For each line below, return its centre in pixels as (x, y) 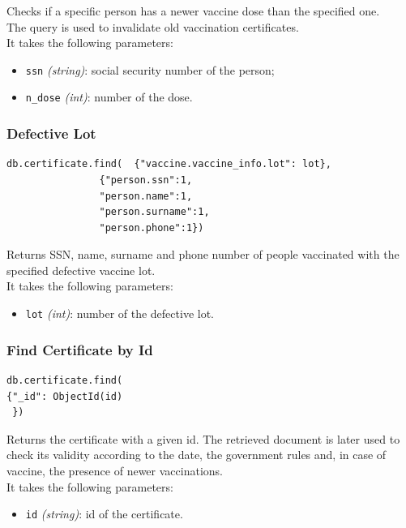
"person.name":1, (146, 196)
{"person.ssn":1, (146, 180)
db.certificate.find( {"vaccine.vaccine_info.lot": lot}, (169, 164)
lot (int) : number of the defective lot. (120, 313)
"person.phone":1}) (152, 228)
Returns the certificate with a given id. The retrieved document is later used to (203, 438)
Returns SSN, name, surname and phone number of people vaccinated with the (203, 254)
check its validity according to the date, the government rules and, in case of (197, 455)
